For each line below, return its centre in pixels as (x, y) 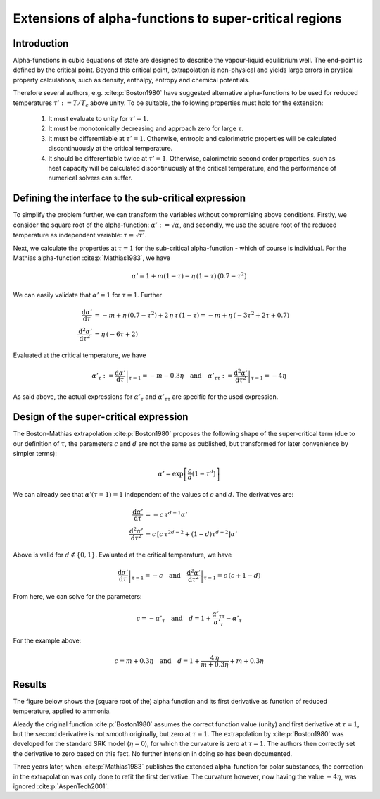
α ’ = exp (171, 473)
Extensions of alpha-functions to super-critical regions (177, 18)
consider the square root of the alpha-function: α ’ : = (91, 225)
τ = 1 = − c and (156, 576)
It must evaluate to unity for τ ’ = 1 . (99, 119)
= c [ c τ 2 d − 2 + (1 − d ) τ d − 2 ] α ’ (191, 533)
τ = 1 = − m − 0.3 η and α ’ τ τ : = (181, 377)
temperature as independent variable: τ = (74, 235)
